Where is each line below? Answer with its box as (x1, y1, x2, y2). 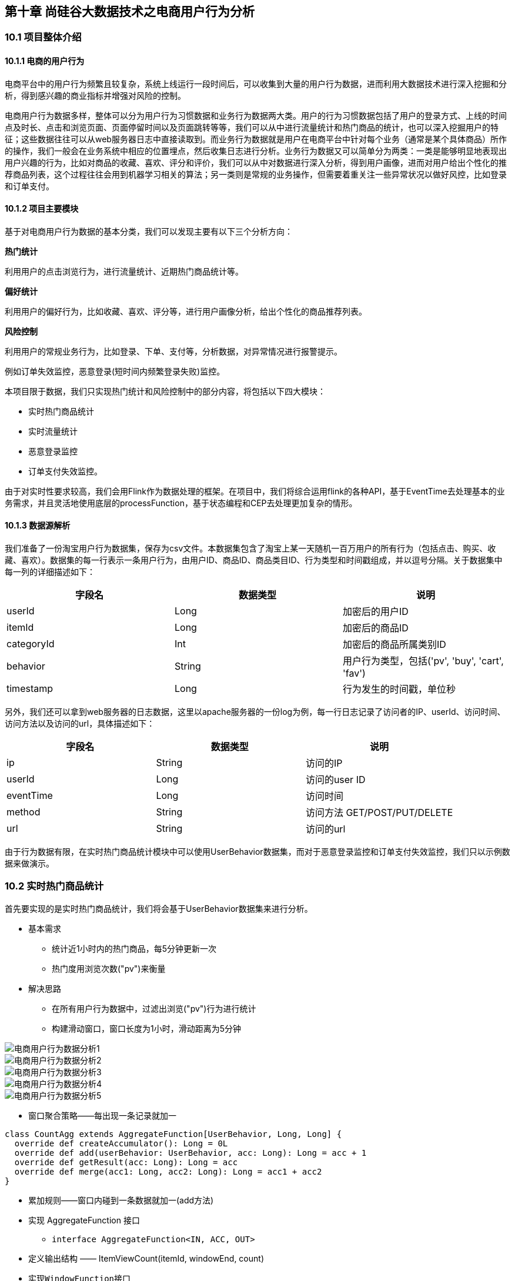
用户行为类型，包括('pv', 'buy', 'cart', (342, 655, 504, 667)
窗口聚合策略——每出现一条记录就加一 (28, 1110, 176, 1121)
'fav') (342, 667, 366, 680)
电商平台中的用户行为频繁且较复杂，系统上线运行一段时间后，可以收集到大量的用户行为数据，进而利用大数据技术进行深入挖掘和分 (5, 78, 507, 89)
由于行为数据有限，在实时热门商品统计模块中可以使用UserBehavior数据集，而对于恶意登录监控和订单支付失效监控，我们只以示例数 (5, 847, 510, 857)
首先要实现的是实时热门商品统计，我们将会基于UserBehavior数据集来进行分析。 (5, 903, 313, 914)
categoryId (6, 638, 55, 650)
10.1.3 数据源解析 (5, 520, 71, 531)
